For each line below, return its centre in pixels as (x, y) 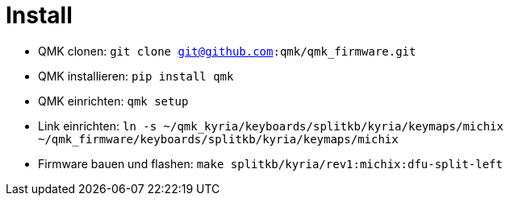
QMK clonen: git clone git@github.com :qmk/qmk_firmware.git (227, 51)
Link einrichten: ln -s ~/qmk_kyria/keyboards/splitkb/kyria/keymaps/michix (271, 126)
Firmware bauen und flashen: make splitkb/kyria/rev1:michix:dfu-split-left (270, 163)
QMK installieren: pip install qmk (136, 76)
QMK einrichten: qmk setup (113, 101)
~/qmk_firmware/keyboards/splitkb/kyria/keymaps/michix (218, 139)
